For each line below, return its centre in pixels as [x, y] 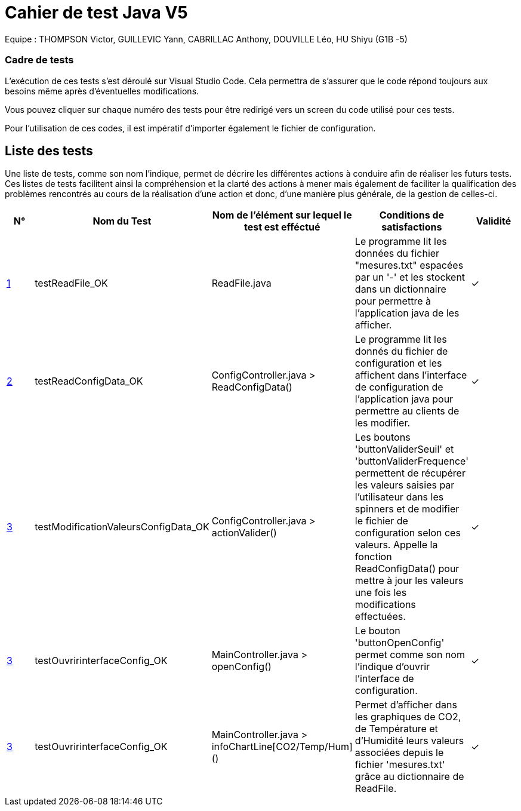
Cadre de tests [39, 60]
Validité [494, 221]
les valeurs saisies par [405, 485]
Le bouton [377, 631]
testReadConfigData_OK [89, 381]
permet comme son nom [410, 655]
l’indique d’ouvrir [392, 667]
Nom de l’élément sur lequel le [282, 215]
